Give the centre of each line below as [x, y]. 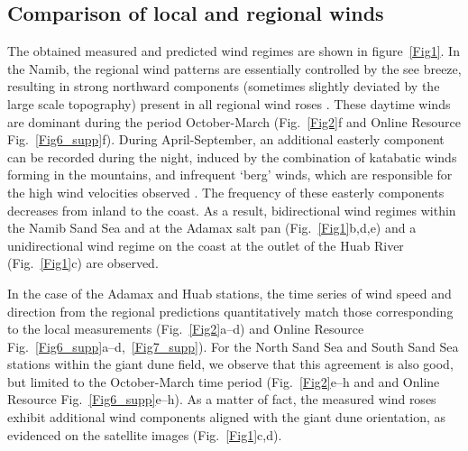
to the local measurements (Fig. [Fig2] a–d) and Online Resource [186, 329]
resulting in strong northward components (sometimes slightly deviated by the [224, 86]
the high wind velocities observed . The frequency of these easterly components [226, 192]
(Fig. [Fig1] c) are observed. [83, 263]
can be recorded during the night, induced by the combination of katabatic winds [232, 156]
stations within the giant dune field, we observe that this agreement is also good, [230, 364]
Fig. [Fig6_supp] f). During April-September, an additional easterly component [226, 139]
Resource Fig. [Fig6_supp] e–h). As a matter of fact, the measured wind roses [222, 399]
